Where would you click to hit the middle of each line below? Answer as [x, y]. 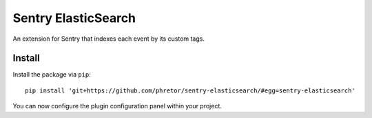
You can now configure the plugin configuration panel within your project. [117, 106]
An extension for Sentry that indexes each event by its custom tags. [108, 39]
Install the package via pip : [52, 75]
